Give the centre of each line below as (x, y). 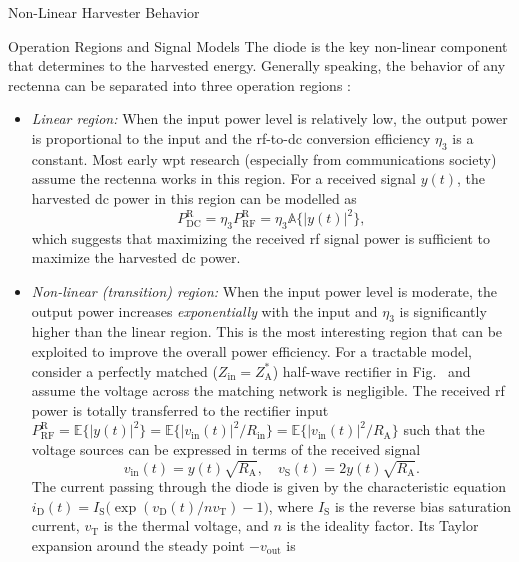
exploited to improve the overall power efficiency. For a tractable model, (251, 351)
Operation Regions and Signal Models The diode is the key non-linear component (258, 45)
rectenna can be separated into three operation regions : (179, 84)
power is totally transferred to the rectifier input (180, 409)
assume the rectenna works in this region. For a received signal (223, 178)
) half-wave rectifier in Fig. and (371, 370)
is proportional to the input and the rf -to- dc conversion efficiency (231, 137)
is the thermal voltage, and (186, 525)
